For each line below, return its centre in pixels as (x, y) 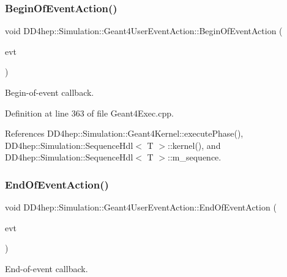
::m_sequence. (195, 157)
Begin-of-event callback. (50, 92)
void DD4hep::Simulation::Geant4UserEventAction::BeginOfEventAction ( (144, 31)
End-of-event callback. (47, 268)
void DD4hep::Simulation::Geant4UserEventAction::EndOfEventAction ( (141, 207)
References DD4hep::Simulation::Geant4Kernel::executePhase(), (124, 133)
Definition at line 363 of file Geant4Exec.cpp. (89, 113)
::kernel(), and (194, 145)
